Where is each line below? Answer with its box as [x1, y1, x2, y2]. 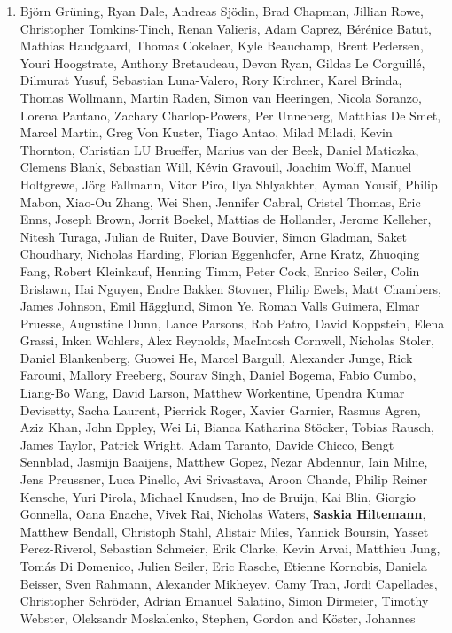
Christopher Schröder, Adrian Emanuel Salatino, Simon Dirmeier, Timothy [19, 591, 429, 610]
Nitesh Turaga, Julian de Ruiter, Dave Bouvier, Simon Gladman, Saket [19, 227, 408, 245]
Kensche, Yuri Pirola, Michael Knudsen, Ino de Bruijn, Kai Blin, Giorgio [19, 487, 416, 506]
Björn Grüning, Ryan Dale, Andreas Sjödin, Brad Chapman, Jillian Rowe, [19, 2, 424, 19]
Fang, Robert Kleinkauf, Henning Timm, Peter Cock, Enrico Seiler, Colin [19, 261, 420, 280]
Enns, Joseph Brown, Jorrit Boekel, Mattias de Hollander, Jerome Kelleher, [19, 210, 432, 228]
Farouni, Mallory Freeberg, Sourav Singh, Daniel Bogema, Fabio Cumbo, [19, 366, 417, 384]
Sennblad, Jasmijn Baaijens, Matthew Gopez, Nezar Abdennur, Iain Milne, [19, 452, 428, 471]
